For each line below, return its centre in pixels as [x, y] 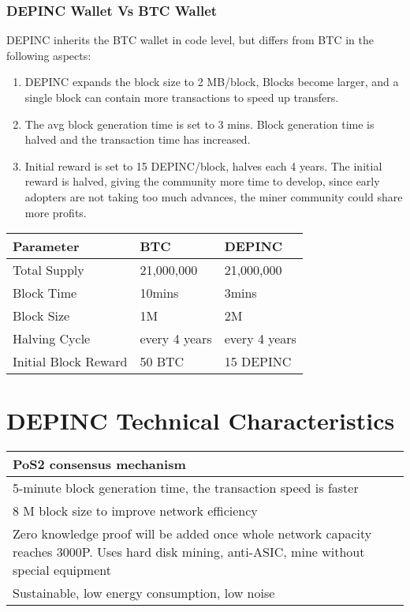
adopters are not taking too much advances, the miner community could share [214, 196]
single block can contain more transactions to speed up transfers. [182, 97]
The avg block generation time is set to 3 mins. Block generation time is [199, 124]
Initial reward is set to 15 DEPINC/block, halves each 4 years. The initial [203, 165]
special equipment [62, 570]
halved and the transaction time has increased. [138, 139]
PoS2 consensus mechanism [99, 464]
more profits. [56, 212]
